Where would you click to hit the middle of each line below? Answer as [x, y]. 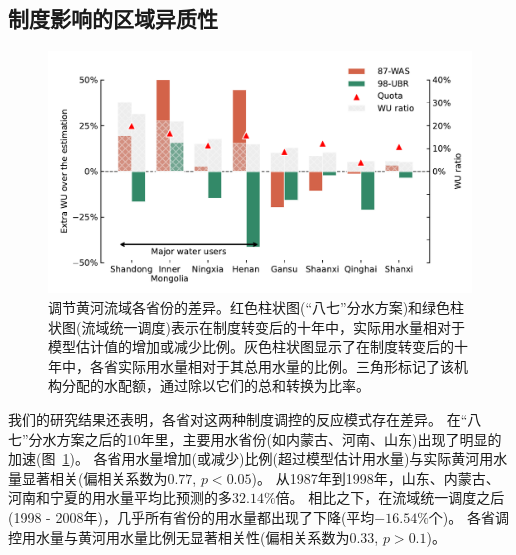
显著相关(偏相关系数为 [94, 477]
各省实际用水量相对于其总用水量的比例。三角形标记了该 [271, 365]
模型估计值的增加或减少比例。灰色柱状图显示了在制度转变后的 [251, 346]
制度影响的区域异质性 [113, 18]
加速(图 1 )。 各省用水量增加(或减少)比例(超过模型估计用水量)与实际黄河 [244, 458]
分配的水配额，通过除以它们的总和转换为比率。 [215, 385]
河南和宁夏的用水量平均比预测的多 [120, 497]
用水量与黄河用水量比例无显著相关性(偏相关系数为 [185, 536]
